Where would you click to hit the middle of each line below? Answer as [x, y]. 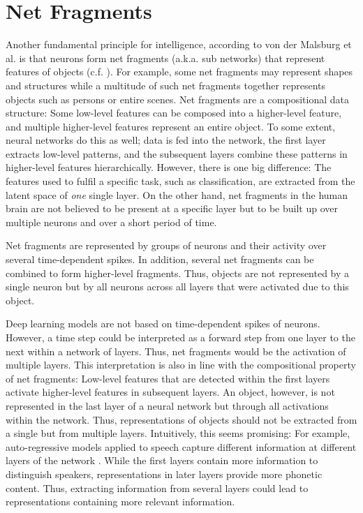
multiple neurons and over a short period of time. [111, 222]
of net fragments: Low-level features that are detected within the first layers [168, 378]
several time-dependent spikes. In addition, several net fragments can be [160, 259]
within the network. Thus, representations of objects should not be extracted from [181, 419]
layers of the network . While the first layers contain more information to [162, 460]
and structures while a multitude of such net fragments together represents [166, 85]
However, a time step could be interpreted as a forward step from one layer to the [180, 337]
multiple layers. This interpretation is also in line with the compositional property [181, 365]
